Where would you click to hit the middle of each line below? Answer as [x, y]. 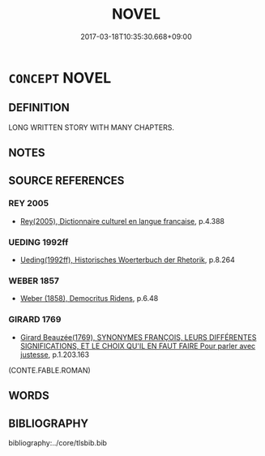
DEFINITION [39, 108]
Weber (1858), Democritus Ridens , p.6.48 [89, 299]
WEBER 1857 [34, 281]
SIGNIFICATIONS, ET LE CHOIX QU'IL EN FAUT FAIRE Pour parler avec [138, 346]
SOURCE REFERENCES [66, 181]
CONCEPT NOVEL [60, 77]
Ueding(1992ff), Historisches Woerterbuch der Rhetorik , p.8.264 [127, 260]
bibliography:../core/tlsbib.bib [58, 442]
